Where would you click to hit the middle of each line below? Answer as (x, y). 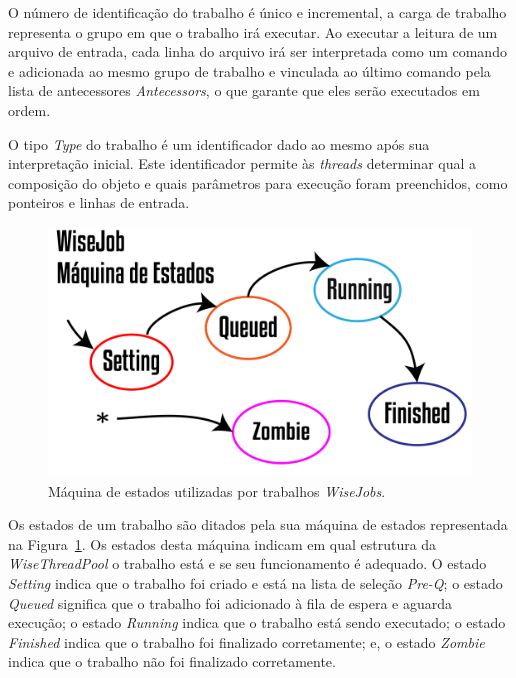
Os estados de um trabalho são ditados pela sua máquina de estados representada (258, 524)
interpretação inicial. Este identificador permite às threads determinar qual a (242, 163)
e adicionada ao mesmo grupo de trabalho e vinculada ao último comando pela (249, 70)
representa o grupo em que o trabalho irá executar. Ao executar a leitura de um (253, 31)
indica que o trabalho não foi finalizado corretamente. (172, 661)
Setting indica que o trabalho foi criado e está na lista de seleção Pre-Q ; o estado (255, 583)
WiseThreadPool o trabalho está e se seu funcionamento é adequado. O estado (247, 563)
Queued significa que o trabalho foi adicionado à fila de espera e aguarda (230, 602)
